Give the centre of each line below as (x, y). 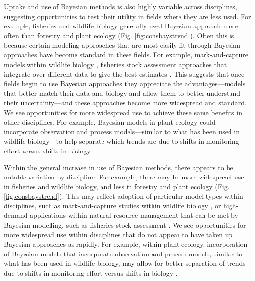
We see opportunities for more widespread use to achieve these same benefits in (123, 112)
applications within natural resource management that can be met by (134, 215)
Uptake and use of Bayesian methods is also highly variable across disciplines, (121, 6)
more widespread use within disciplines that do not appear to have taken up (118, 234)
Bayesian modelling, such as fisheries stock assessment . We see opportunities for (125, 225)
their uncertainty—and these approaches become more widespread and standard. (125, 102)
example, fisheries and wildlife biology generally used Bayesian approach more (121, 26)
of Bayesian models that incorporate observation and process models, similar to (123, 253)
